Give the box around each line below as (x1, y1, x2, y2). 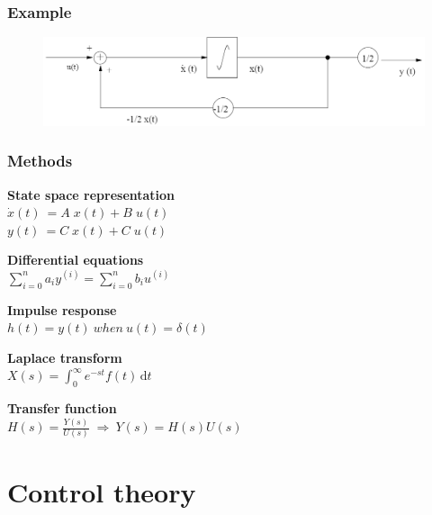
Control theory (7, 473, 196, 510)
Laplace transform (7, 348, 122, 366)
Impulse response (7, 300, 117, 319)
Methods (7, 149, 73, 172)
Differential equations (7, 250, 144, 269)
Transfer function (7, 399, 117, 418)
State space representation (7, 185, 175, 203)
